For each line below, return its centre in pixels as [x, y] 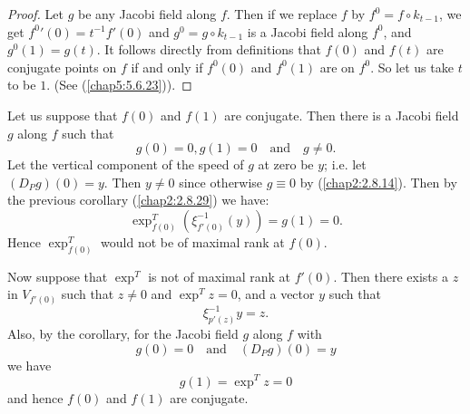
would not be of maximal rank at [193, 241]
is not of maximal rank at [220, 276]
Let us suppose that [63, 115]
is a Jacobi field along [308, 31]
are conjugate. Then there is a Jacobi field [342, 115]
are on [337, 67]
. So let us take [412, 67]
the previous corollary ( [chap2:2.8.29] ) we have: [138, 200]
